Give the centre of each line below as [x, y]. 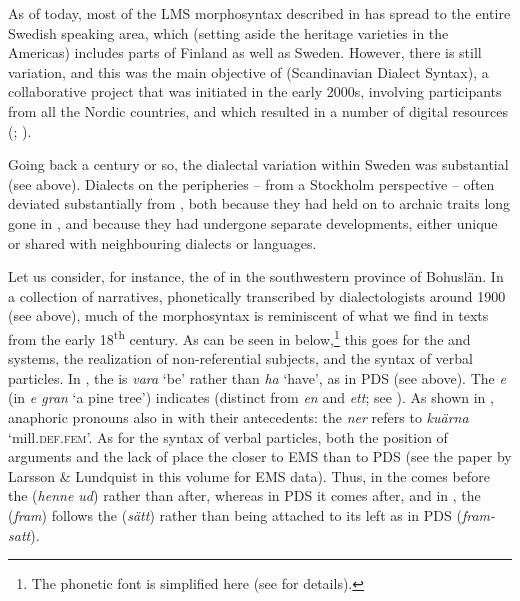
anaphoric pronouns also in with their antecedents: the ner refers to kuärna [238, 416]
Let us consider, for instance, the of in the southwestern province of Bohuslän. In [256, 276]
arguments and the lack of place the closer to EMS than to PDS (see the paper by [260, 456]
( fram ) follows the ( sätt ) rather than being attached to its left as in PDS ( [235, 514]
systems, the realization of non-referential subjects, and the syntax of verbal [240, 358]
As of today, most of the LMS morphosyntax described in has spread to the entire [259, 13]
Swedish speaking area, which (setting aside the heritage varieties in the [228, 32]
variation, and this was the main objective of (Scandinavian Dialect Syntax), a [248, 71]
